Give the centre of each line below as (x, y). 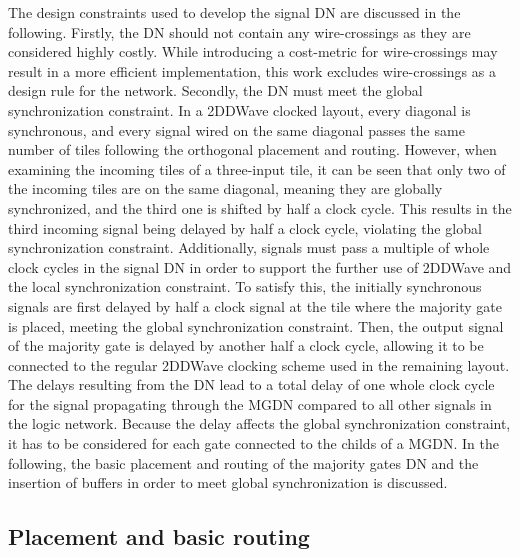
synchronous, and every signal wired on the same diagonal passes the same (236, 129)
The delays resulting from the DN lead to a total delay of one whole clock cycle (251, 384)
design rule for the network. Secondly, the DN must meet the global (215, 90)
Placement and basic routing (159, 536)
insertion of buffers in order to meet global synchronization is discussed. (228, 482)
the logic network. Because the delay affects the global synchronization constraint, (259, 423)
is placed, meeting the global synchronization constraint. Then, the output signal (256, 325)
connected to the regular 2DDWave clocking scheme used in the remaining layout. (259, 364)
